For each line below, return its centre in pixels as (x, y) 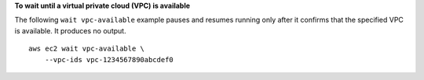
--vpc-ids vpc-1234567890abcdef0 (109, 59)
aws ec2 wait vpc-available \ (87, 49)
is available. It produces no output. (70, 30)
